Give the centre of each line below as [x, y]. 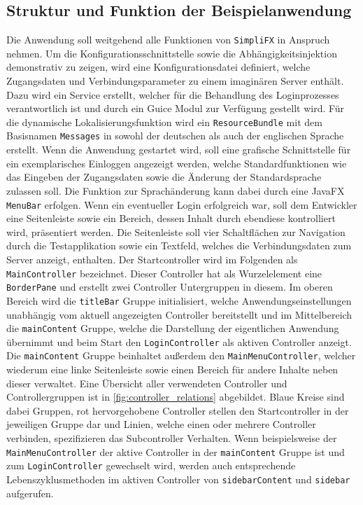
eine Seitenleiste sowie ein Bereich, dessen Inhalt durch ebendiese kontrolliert [171, 218]
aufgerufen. [30, 493]
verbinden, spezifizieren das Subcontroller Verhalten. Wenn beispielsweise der [172, 438]
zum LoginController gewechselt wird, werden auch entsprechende [151, 465]
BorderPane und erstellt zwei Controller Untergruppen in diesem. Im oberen [170, 287]
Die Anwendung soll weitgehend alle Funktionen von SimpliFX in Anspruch [168, 40]
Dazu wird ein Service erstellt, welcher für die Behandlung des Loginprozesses [173, 94]
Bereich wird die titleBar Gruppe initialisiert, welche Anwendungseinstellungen [179, 300]
